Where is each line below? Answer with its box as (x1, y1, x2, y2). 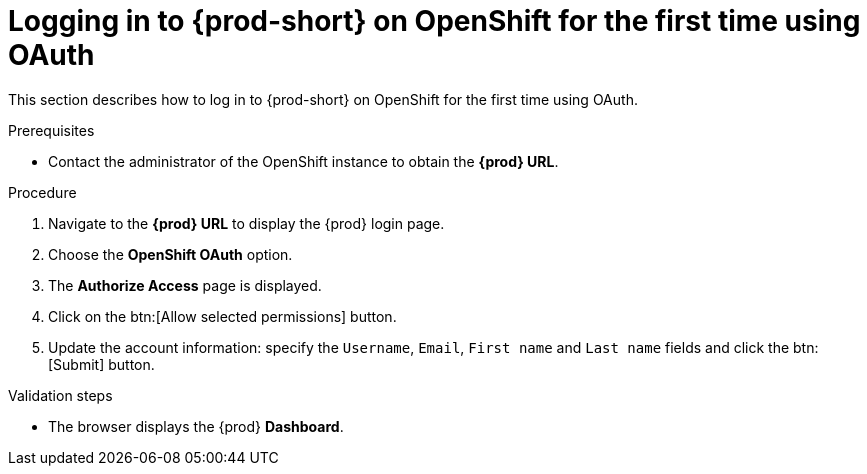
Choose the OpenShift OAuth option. (48, 245, 293, 263)
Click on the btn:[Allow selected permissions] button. (48, 307, 397, 325)
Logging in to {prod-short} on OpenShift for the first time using (8, 4, 861, 38)
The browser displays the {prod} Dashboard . (48, 417, 344, 435)
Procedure (8, 183, 77, 201)
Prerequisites (8, 121, 95, 139)
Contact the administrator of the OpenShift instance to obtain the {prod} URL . (48, 152, 559, 170)
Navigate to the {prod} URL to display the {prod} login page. (48, 214, 445, 232)
